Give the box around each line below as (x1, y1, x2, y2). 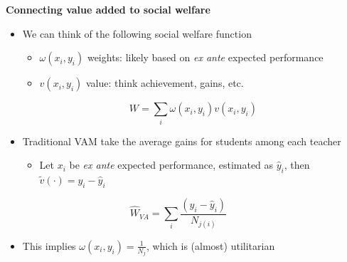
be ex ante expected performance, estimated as (69, 157, 274, 172)
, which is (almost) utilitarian (146, 238, 275, 253)
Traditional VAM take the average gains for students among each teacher (22, 133, 341, 148)
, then (284, 157, 310, 172)
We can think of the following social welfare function (22, 26, 252, 41)
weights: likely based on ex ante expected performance (87, 50, 324, 65)
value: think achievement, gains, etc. (85, 75, 244, 90)
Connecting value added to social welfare (6, 2, 210, 16)
